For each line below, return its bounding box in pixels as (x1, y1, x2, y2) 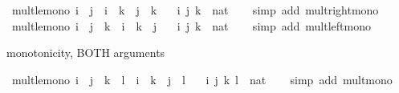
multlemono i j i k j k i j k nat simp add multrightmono (11, 2, 379, 18)
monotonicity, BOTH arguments (6, 44, 165, 61)
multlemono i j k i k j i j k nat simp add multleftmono (11, 17, 371, 34)
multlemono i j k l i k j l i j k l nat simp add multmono (11, 71, 393, 87)
